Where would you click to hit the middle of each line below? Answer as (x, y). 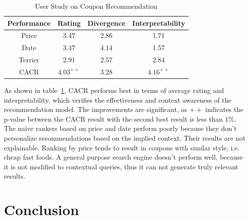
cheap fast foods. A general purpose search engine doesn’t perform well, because (124, 157)
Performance (29, 23)
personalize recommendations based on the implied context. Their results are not (125, 138)
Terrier (29, 60)
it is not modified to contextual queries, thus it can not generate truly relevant (121, 166)
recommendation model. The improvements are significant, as (96, 109)
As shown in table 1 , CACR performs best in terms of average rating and (114, 90)
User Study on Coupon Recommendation (96, 6)
